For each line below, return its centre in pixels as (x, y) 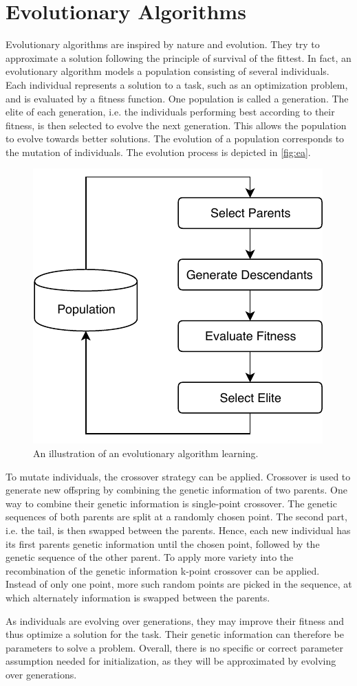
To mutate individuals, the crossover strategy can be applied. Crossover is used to (178, 476)
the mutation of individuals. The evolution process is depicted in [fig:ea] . (158, 152)
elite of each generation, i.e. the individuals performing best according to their (170, 112)
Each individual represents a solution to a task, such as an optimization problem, (177, 84)
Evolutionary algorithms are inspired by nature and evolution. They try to (163, 44)
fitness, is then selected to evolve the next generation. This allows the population (176, 125)
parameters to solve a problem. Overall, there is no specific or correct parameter (175, 647)
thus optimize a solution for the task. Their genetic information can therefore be (175, 634)
